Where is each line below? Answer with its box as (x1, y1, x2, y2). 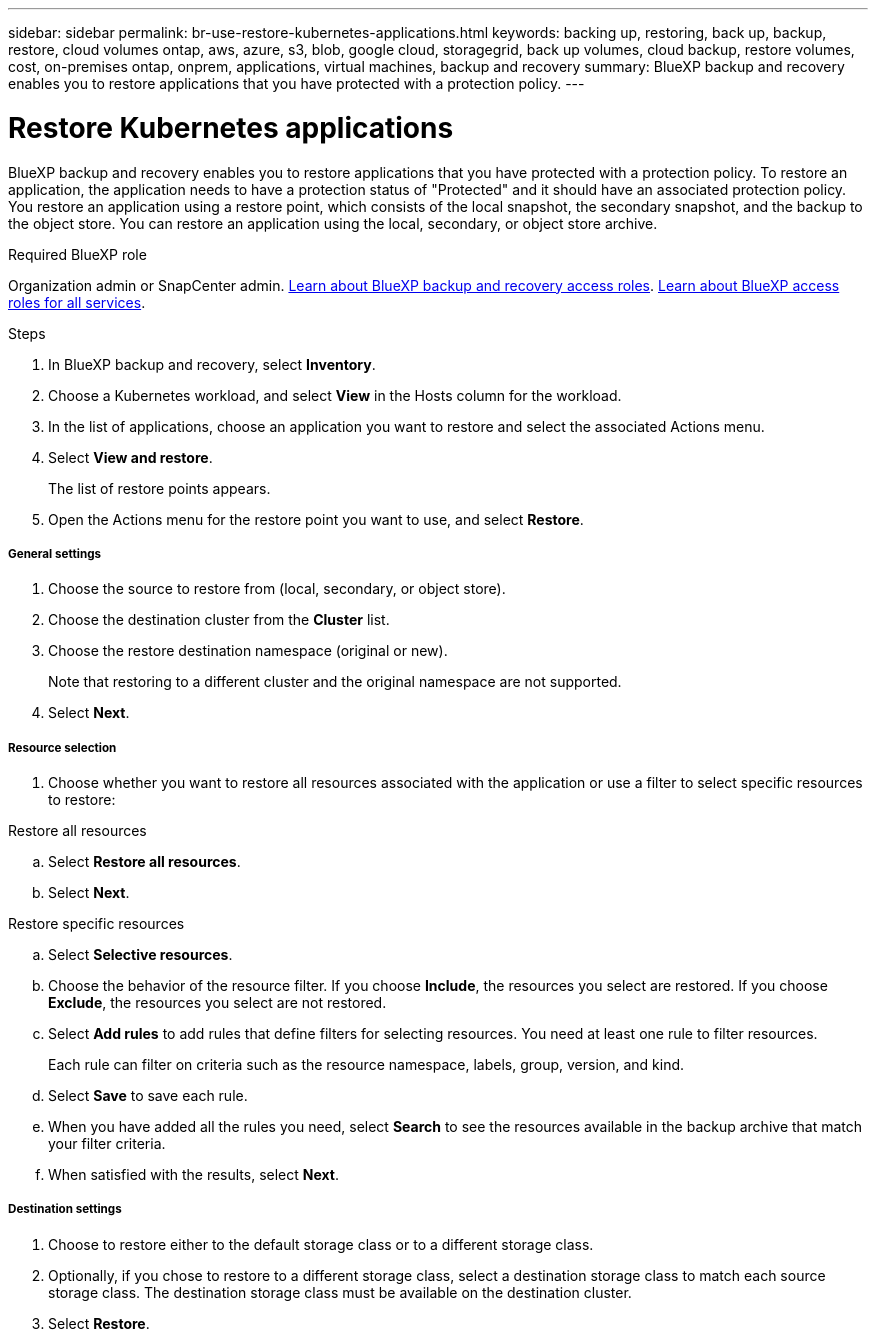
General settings (8, 546, 101, 561)
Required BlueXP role (8, 245, 147, 263)
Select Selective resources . (48, 946, 233, 964)
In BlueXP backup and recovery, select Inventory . (48, 355, 376, 373)
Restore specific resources (8, 915, 185, 933)
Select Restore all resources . (48, 853, 241, 871)
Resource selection (8, 740, 117, 755)
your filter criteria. (48, 1135, 166, 1153)
